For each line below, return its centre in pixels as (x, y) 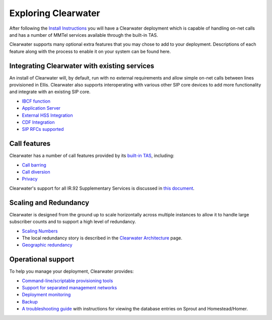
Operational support (42, 259)
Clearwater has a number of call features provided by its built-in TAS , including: (92, 155)
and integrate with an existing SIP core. (50, 92)
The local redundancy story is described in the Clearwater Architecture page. (102, 238)
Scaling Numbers (40, 231)
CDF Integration (38, 122)
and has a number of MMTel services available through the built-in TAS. (84, 35)
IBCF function (36, 101)
